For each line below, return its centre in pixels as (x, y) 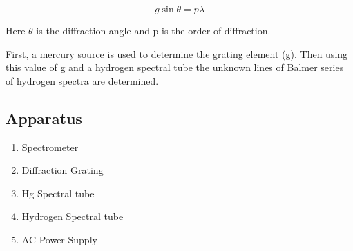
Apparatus (44, 118)
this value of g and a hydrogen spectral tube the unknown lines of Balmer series (175, 67)
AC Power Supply (59, 239)
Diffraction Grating (63, 170)
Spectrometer (50, 147)
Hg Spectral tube (58, 193)
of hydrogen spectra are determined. (82, 80)
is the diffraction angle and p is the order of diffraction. (153, 30)
